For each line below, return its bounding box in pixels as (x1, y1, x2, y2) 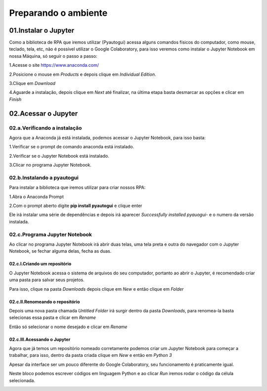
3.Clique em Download (9, 81, 56, 87)
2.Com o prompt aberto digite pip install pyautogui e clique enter (9, 203, 142, 209)
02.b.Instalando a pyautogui (9, 174, 79, 181)
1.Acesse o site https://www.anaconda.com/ (9, 62, 99, 68)
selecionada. (9, 377, 36, 383)
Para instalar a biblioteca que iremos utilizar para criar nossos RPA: (9, 184, 146, 190)
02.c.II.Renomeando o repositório (9, 299, 80, 304)
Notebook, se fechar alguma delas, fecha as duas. (9, 248, 112, 254)
